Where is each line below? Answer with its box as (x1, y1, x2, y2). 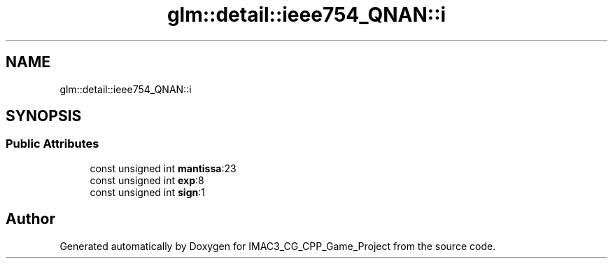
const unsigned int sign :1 (90, 186, 205, 198)
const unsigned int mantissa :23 (90, 162, 237, 174)
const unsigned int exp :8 (90, 174, 204, 186)
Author (6, 210, 55, 228)
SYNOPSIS (6, 107, 82, 125)
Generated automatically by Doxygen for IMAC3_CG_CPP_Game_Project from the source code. (59, 239, 496, 252)
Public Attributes (6, 137, 99, 151)
